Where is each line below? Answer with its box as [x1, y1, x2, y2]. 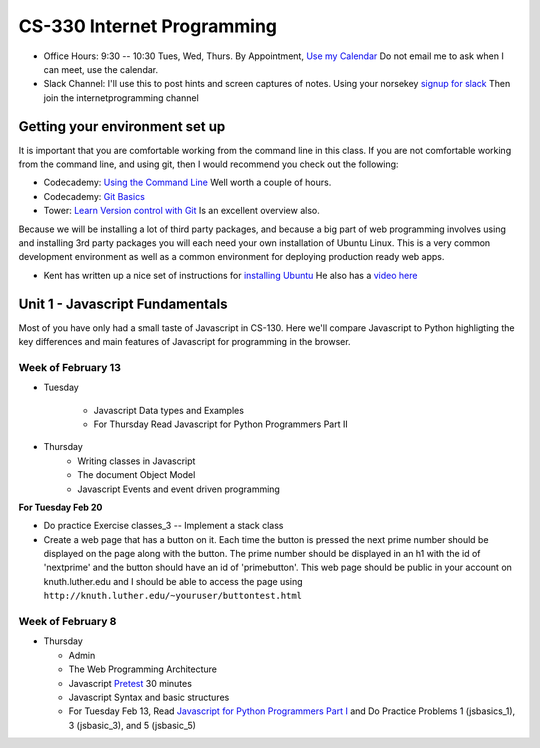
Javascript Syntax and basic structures [68, 691, 230, 703]
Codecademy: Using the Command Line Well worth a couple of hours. [43, 176, 332, 189]
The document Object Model [77, 469, 196, 481]
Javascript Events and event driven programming [77, 483, 280, 495]
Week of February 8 [18, 615, 117, 629]
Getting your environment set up [18, 118, 226, 135]
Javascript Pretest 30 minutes [68, 677, 192, 689]
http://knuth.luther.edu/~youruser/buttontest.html [43, 590, 303, 602]
